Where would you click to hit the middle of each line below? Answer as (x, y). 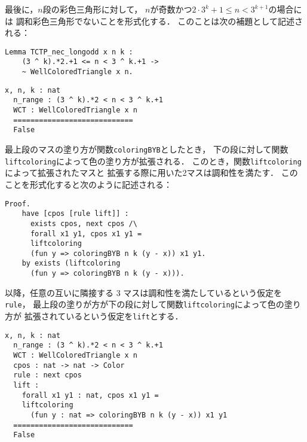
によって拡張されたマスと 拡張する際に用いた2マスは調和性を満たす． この (151, 173)
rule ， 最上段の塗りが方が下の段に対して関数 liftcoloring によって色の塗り (153, 304)
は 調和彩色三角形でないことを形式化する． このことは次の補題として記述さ (154, 21)
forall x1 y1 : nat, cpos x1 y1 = (90, 395)
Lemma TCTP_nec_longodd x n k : (69, 52)
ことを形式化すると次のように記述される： (88, 184)
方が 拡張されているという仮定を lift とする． (94, 316)
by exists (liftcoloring (71, 263)
